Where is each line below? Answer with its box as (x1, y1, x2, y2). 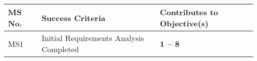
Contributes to (160, 6, 218, 18)
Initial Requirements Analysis (42, 32, 144, 43)
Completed (42, 43, 79, 55)
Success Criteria (42, 12, 106, 23)
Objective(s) (160, 18, 209, 29)
